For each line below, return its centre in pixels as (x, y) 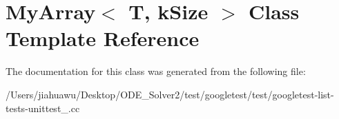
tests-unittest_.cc (43, 108)
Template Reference (103, 38)
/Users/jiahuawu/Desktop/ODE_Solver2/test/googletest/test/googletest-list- (170, 94)
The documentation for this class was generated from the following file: (156, 71)
